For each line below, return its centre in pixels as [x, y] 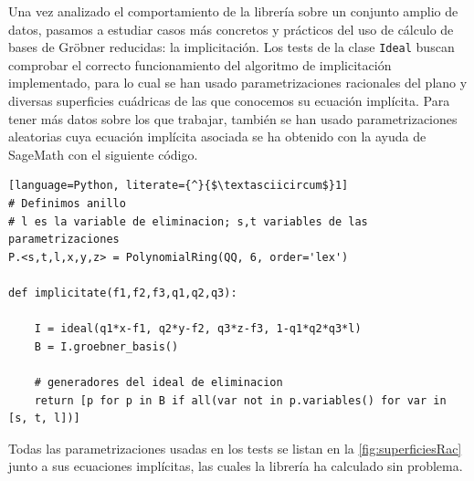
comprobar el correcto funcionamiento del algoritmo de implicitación [200, 64]
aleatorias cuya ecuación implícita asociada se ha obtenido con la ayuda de [217, 136]
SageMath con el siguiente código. [103, 154]
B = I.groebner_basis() [106, 346]
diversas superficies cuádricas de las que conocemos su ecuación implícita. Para [229, 101]
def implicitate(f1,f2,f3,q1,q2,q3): [123, 293]
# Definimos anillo [67, 204]
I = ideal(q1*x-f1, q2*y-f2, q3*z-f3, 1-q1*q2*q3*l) [198, 329]
